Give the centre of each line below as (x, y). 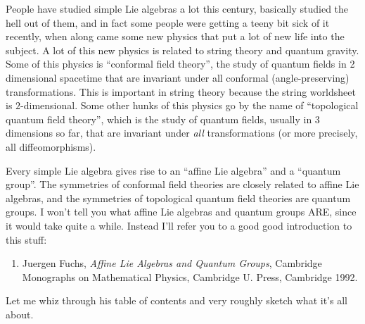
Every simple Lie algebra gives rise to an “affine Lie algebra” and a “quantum (173, 170)
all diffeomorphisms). (51, 146)
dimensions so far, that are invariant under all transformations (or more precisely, (182, 133)
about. (20, 314)
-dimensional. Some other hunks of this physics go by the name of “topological (190, 105)
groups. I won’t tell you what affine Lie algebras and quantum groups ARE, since (181, 212)
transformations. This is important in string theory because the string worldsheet (181, 91)
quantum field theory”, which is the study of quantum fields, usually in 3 (163, 119)
